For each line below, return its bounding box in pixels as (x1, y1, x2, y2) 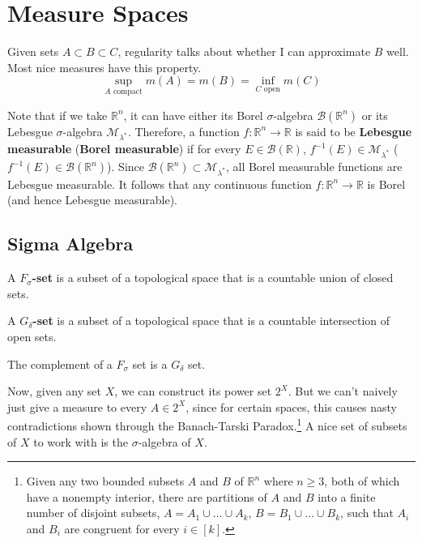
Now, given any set (7, 383, 101, 400)
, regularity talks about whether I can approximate (117, 43, 371, 60)
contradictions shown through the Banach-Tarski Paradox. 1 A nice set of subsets (7, 415, 407, 434)
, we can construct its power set (114, 383, 272, 400)
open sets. (7, 327, 57, 344)
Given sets (7, 43, 59, 60)
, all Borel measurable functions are (225, 158, 403, 175)
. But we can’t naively (288, 383, 398, 400)
